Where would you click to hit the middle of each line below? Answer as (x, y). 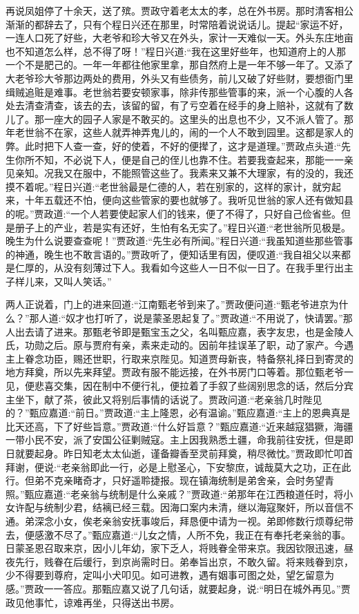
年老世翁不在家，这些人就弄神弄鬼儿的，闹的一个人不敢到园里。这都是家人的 (179, 132)
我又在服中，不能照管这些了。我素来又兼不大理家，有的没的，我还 (203, 173)
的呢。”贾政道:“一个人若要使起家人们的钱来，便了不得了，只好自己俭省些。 (174, 213)
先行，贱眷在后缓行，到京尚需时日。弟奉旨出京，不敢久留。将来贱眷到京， (184, 561)
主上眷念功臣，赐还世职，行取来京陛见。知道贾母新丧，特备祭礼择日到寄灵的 (179, 358)
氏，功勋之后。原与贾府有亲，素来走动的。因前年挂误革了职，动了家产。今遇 (179, 345)
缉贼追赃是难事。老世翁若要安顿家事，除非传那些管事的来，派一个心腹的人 (175, 92)
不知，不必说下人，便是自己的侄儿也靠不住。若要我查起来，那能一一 (189, 159)
